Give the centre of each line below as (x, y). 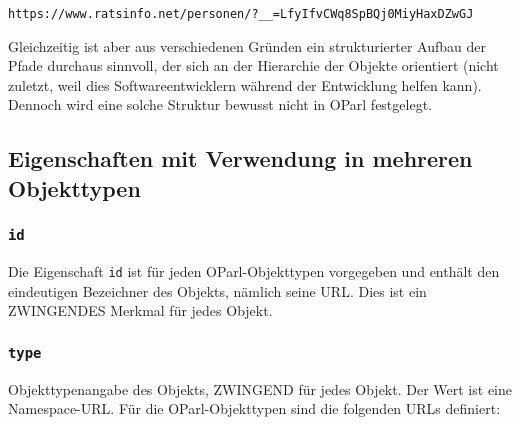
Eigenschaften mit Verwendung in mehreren (240, 158)
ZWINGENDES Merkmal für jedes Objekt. (140, 310)
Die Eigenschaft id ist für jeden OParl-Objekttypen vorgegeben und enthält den (254, 270)
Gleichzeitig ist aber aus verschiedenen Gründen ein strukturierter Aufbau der (247, 45)
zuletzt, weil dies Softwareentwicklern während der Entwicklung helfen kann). (245, 84)
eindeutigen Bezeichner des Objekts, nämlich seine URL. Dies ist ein (217, 290)
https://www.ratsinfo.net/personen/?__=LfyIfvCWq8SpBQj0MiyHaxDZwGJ (241, 14)
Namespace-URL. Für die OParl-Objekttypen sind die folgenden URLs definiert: (254, 408)
